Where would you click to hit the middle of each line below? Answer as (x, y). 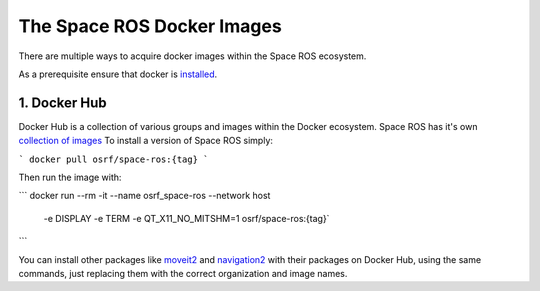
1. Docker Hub (62, 102)
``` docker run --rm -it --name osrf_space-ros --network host (144, 196)
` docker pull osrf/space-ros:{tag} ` (113, 159)
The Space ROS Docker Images (150, 26)
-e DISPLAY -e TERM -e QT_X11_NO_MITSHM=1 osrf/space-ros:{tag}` (186, 218)
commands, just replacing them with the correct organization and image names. (183, 273)
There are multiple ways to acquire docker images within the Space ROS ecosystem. (192, 56)
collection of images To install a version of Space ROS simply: (146, 141)
